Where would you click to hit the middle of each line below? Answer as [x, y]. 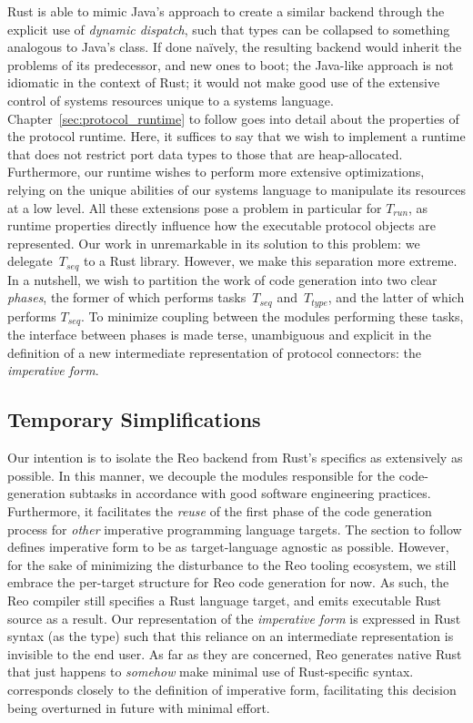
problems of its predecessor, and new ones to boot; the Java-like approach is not [231, 64]
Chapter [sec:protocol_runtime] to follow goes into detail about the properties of [233, 118]
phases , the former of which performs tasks [127, 297]
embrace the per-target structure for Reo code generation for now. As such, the [228, 582]
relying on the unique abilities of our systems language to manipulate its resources [236, 189]
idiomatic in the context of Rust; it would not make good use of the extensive [224, 82]
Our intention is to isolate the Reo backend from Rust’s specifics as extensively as [235, 458]
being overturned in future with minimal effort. [139, 707]
